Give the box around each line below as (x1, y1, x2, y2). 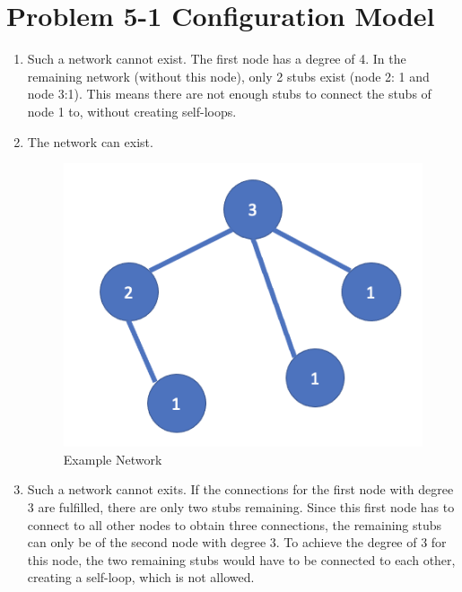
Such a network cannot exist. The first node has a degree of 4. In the (27, 49, 406, 68)
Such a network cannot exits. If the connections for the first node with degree (27, 480, 454, 499)
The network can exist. (27, 132, 153, 151)
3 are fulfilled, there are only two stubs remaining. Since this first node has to (27, 498, 455, 517)
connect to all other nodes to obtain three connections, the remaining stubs (27, 515, 442, 534)
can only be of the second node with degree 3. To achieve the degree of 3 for (27, 533, 447, 552)
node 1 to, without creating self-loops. (27, 101, 237, 120)
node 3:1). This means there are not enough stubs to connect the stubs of (27, 84, 431, 103)
